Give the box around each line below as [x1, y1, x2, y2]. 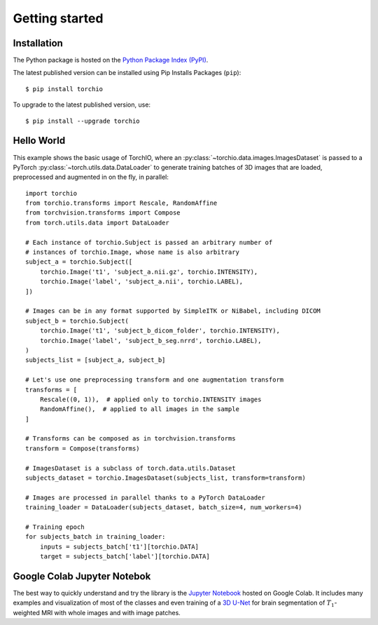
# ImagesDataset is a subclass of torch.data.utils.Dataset [25, 464, 236, 472]
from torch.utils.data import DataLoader [25, 218, 169, 227]
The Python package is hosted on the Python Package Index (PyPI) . [13, 56, 209, 65]
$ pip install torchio [25, 85, 104, 93]
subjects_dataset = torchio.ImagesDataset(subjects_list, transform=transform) [25, 474, 306, 482]
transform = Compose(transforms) [25, 444, 140, 452]
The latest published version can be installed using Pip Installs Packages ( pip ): [13, 69, 241, 77]
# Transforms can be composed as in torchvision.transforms [25, 435, 236, 443]
